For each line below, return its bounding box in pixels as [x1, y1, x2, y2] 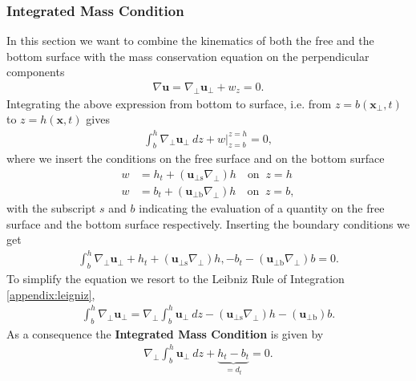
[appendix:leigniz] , [6, 286, 95, 302]
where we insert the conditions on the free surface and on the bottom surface [6, 150, 385, 167]
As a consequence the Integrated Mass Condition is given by [6, 325, 324, 342]
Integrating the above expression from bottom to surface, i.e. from [6, 95, 332, 111]
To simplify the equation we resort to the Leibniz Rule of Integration [6, 270, 345, 287]
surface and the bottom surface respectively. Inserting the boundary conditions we [6, 215, 410, 232]
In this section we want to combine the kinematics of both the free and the [6, 32, 374, 49]
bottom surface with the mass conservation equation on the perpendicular [6, 47, 370, 64]
